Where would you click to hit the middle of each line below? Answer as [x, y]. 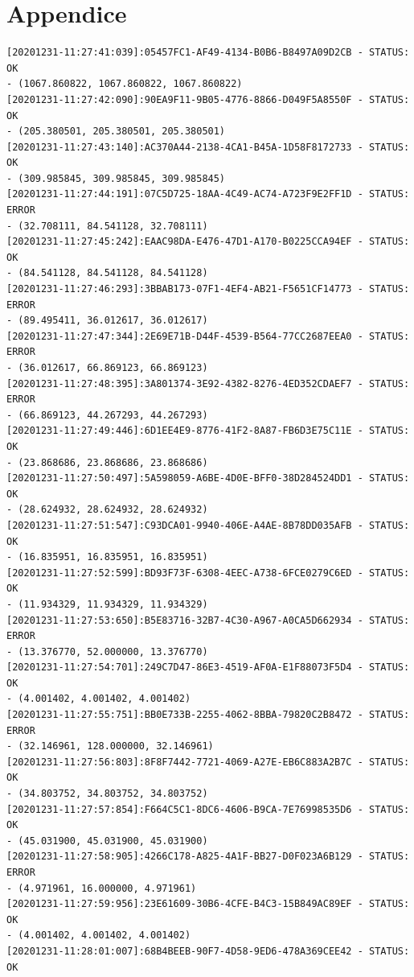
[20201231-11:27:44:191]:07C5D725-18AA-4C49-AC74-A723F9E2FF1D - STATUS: [208, 194]
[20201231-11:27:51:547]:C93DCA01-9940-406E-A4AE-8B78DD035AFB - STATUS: [208, 525]
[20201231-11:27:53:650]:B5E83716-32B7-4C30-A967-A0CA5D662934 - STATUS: [208, 620]
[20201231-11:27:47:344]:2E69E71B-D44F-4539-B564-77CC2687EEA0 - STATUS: [208, 336]
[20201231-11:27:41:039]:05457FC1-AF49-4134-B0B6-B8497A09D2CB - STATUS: [208, 53]
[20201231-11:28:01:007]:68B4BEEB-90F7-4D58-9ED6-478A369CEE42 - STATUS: [208, 951]
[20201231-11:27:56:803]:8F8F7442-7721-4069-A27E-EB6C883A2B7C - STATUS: [208, 762]
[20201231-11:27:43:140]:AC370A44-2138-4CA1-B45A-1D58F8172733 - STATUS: [208, 147]
